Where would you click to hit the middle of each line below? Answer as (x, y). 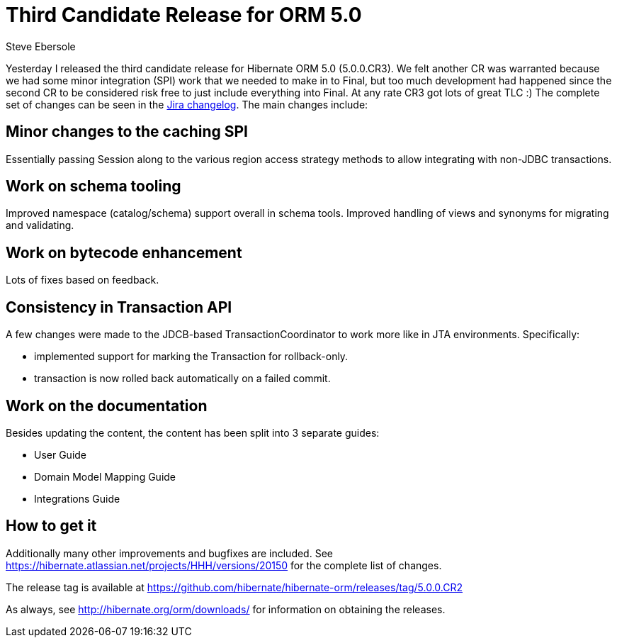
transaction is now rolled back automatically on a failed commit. (182, 379)
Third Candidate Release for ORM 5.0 (184, 15)
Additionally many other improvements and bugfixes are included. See (169, 553)
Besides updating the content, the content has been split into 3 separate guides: (193, 432)
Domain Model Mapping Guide (105, 476)
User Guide (61, 454)
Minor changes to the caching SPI (127, 132)
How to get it (51, 526)
